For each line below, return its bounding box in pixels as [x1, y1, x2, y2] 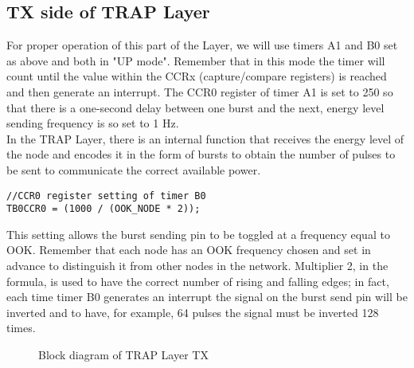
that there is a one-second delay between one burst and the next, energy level [6, 99, 385, 115]
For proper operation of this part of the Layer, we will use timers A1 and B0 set [6, 37, 398, 53]
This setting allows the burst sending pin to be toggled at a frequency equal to [6, 225, 390, 242]
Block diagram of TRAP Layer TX [38, 346, 209, 363]
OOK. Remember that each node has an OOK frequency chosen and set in [6, 241, 371, 258]
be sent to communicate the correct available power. [6, 161, 261, 178]
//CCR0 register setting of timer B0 [6, 190, 206, 202]
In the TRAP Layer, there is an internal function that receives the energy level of [6, 130, 404, 147]
